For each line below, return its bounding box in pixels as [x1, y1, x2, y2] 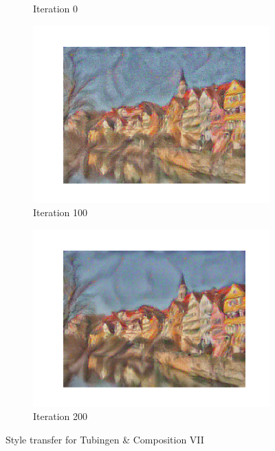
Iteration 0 [33, 1, 78, 15]
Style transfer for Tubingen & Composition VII [5, 432, 204, 446]
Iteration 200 [33, 409, 87, 423]
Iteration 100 [33, 205, 87, 220]
